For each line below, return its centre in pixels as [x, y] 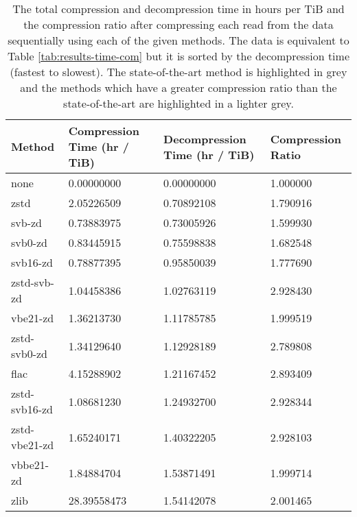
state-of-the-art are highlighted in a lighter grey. [178, 103]
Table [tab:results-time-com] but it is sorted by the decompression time [178, 56]
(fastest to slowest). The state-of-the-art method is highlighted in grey [178, 72]
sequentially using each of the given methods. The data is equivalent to [178, 40]
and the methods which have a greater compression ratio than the [178, 87]
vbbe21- [30, 465]
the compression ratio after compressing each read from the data [178, 24]
